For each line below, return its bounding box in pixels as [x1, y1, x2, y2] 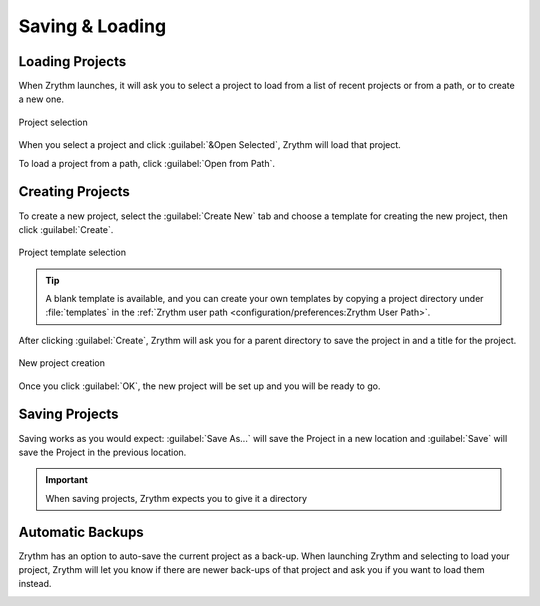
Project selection [18, 116, 89, 128]
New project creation [18, 357, 105, 369]
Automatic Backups [18, 523, 144, 540]
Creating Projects [18, 183, 130, 200]
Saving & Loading [18, 15, 167, 37]
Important [45, 474, 89, 486]
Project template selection [18, 246, 127, 259]
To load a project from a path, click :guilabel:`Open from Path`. [18, 157, 275, 169]
